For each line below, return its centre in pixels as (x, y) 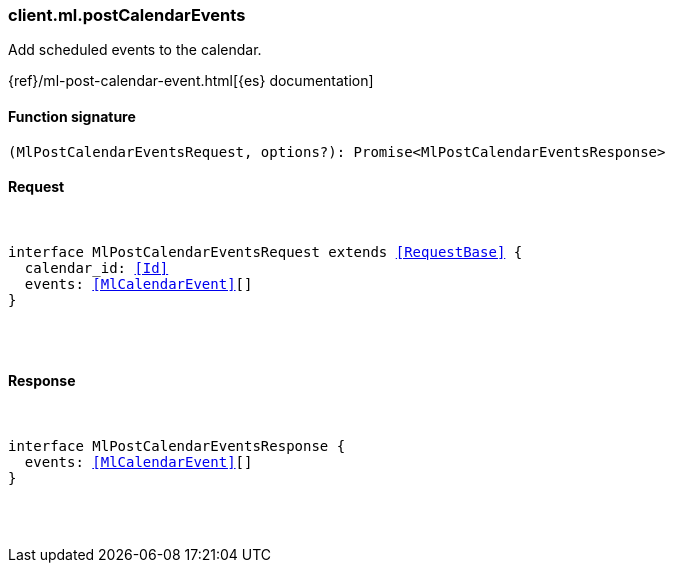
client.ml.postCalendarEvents (127, 15)
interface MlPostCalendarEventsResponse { (177, 446)
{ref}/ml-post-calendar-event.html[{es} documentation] (191, 81)
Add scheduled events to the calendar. (135, 50)
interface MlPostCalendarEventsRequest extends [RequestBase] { (265, 251)
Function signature (72, 116)
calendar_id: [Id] (96, 267)
